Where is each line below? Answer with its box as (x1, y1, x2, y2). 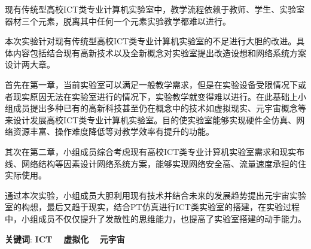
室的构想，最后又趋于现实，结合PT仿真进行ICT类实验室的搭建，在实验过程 (5, 201, 300, 213)
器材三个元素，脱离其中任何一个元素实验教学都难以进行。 (5, 14, 231, 27)
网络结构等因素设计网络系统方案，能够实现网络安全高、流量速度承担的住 (21, 157, 306, 169)
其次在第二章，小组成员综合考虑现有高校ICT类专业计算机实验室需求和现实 (5, 145, 297, 157)
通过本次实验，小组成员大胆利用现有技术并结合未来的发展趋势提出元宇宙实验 (5, 189, 306, 201)
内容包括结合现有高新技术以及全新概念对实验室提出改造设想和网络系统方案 (13, 46, 306, 59)
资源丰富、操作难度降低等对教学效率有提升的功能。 (13, 125, 214, 138)
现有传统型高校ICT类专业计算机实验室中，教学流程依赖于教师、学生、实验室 (5, 3, 305, 15)
